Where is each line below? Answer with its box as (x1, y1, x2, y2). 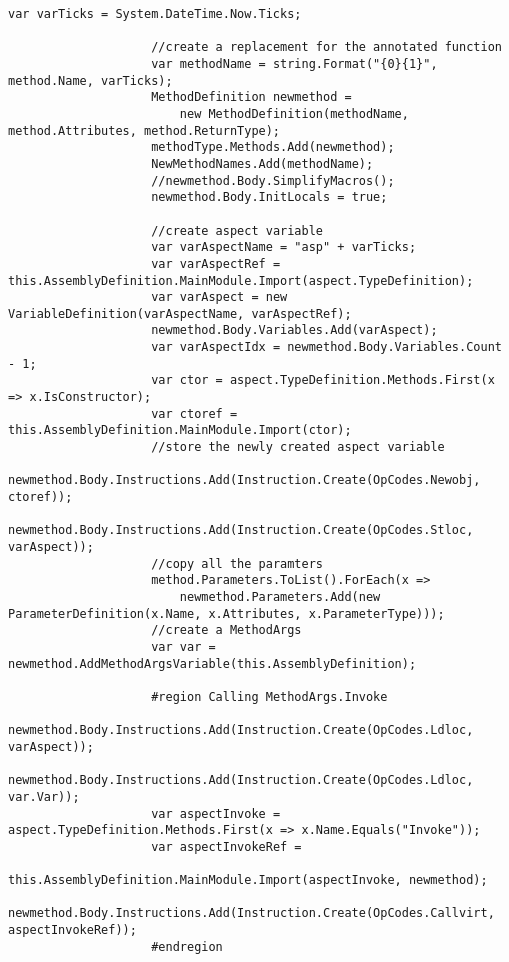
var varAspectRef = (151, 256, 281, 271)
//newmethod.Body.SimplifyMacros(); (151, 173, 395, 188)
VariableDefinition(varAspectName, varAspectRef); (8, 306, 352, 321)
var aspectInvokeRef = (151, 839, 302, 854)
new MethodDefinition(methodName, (179, 106, 409, 121)
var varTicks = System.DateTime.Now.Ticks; (8, 7, 302, 21)
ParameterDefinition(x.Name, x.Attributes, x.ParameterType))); (8, 606, 445, 621)
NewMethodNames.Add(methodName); (151, 156, 374, 171)
